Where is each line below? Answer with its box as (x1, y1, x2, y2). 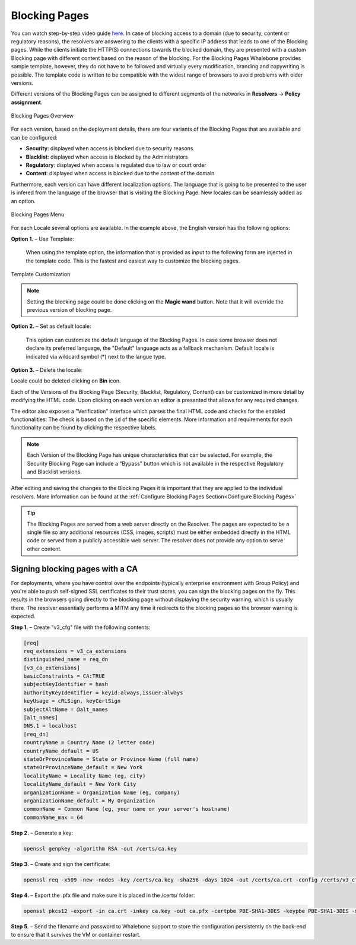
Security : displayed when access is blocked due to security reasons (26, 145, 193, 152)
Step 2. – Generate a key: (11, 829, 74, 836)
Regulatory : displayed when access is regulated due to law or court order (26, 162, 207, 169)
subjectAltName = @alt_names (23, 706, 109, 713)
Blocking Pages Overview (11, 112, 74, 119)
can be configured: (11, 134, 58, 141)
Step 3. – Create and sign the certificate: (11, 860, 110, 867)
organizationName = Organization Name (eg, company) (23, 789, 180, 796)
